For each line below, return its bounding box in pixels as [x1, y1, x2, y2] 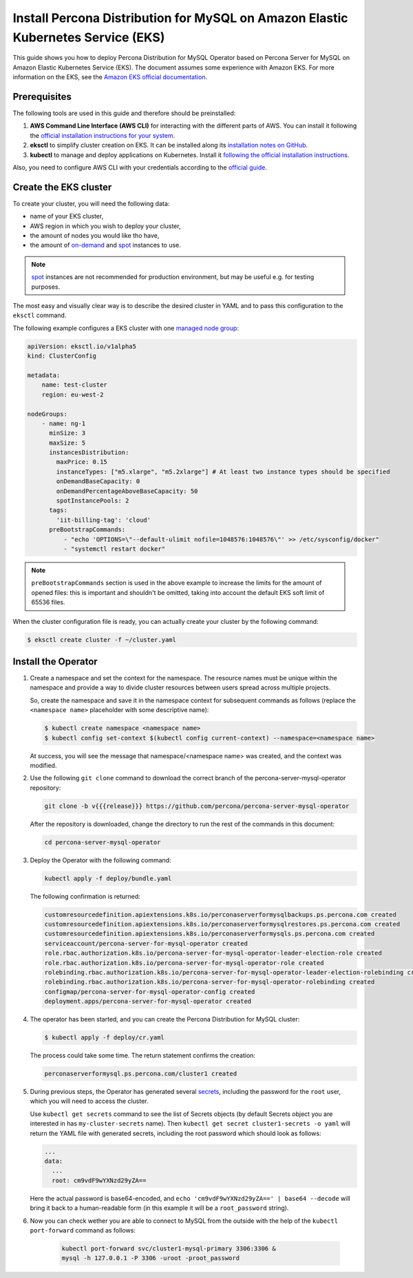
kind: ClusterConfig [27, 352, 96, 360]
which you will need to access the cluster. [30, 1097, 149, 1106]
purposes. [31, 283, 61, 291]
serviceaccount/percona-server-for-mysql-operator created [44, 940, 248, 947]
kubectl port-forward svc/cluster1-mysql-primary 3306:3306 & [61, 1244, 276, 1252]
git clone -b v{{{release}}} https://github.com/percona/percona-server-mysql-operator [44, 802, 350, 810]
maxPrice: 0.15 [56, 458, 108, 466]
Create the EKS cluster [12, 181, 112, 193]
